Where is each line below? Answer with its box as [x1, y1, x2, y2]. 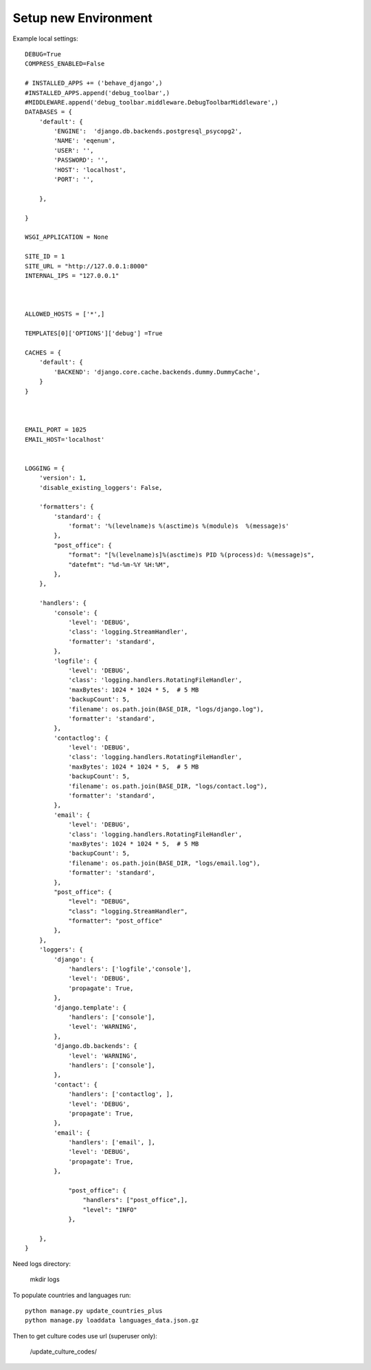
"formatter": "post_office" [68, 917, 163, 925]
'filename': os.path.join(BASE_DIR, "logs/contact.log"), [68, 782, 268, 790]
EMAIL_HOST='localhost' [25, 436, 105, 443]
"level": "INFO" [82, 1206, 137, 1214]
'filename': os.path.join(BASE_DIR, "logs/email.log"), [68, 859, 260, 867]
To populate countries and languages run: [12, 1291, 131, 1299]
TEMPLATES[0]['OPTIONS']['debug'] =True [25, 330, 163, 337]
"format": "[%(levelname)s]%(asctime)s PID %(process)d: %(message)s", [68, 551, 315, 559]
